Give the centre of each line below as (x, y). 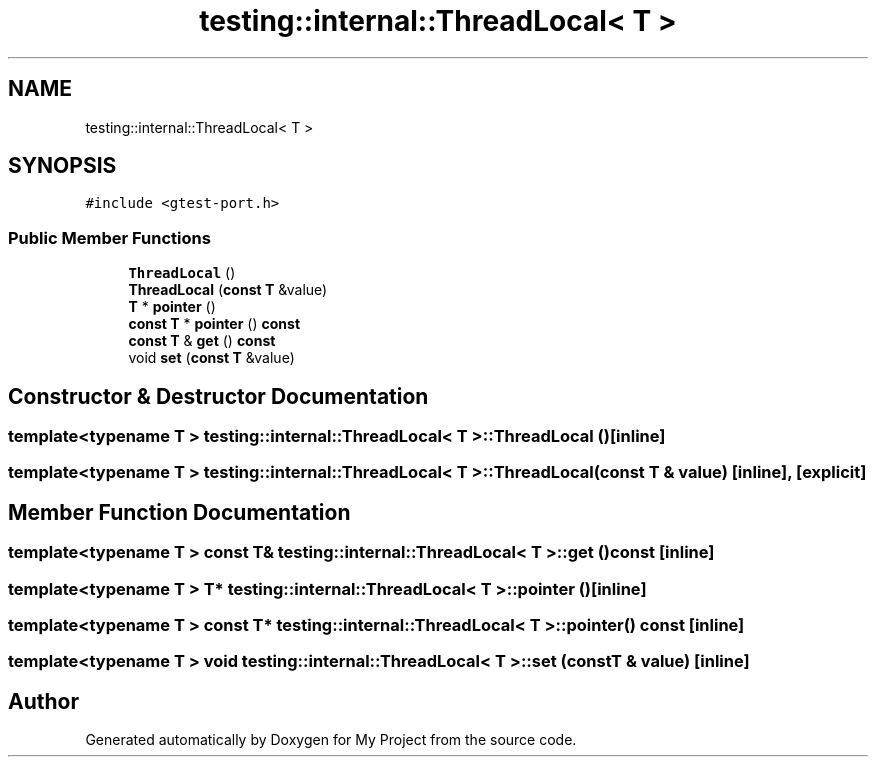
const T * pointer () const (214, 324)
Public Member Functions (109, 237)
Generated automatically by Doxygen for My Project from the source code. (331, 740)
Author (43, 701)
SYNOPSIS (62, 166)
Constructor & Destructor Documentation (218, 396)
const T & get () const (202, 341)
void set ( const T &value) (211, 358)
